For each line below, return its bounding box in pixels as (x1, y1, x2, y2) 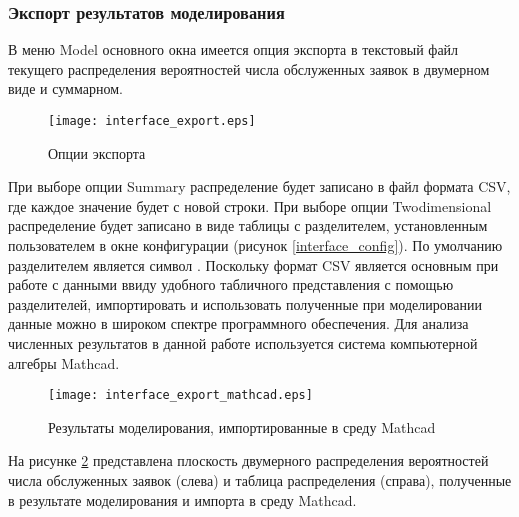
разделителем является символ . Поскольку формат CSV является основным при (8, 254, 499, 275)
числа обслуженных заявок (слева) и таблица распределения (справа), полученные (8, 470, 512, 491)
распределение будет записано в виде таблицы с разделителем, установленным (8, 215, 488, 236)
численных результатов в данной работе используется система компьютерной (8, 333, 478, 353)
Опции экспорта (48, 142, 146, 163)
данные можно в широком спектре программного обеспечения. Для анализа (8, 313, 469, 334)
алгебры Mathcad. (8, 352, 120, 373)
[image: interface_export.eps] (48, 114, 256, 128)
